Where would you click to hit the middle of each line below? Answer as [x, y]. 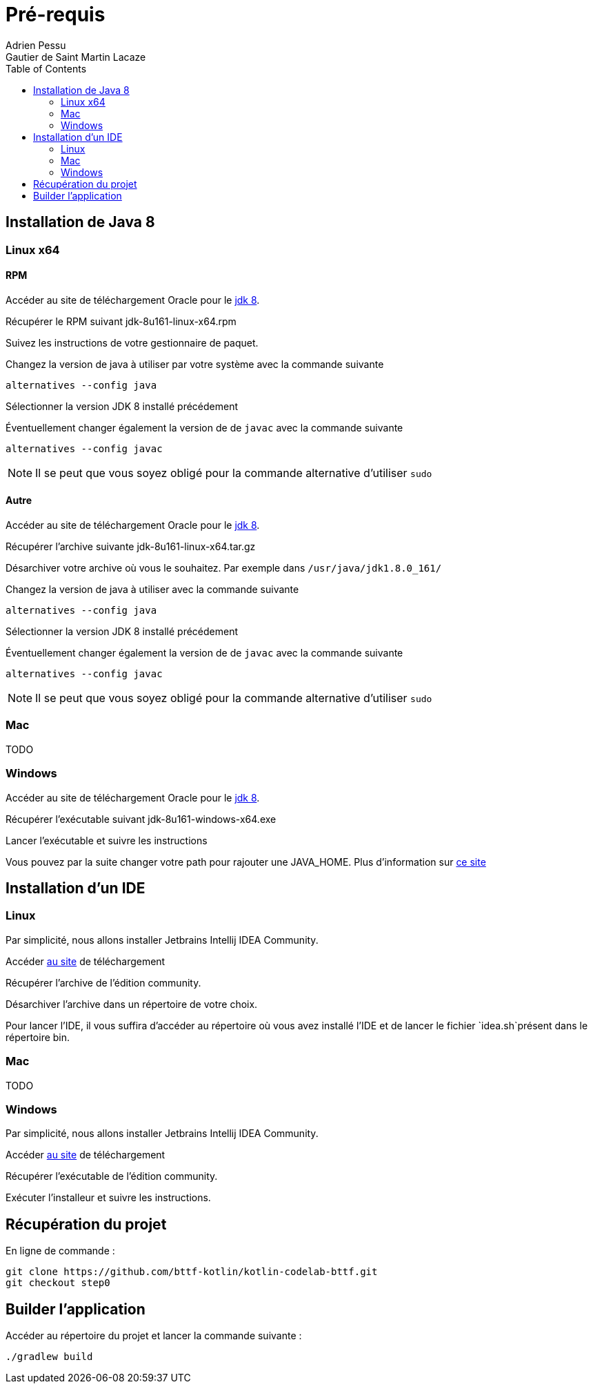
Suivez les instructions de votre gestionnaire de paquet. [132, 342]
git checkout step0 [58, 1283]
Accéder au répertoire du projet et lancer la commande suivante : [154, 1335]
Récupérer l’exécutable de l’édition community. [112, 1176]
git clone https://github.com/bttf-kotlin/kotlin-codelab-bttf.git [192, 1272]
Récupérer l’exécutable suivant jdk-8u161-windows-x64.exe [141, 819]
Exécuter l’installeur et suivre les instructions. [108, 1198]
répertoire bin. [38, 1037]
